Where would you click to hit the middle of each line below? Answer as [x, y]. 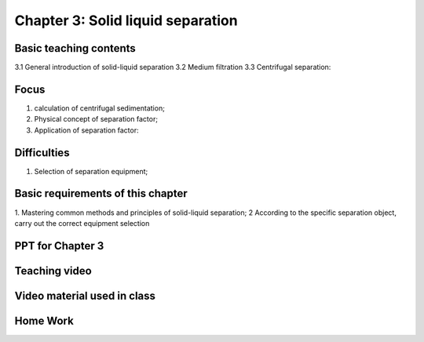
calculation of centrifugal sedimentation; [99, 108]
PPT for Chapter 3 [59, 246]
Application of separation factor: [86, 130]
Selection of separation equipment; [91, 171]
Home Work [44, 320]
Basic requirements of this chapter [101, 193]
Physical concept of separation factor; [96, 119]
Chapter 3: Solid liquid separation [126, 20]
